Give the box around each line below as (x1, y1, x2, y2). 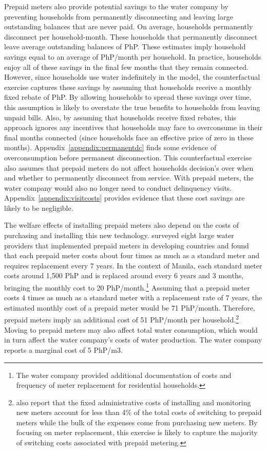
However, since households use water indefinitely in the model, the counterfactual (4, 71, 260, 82)
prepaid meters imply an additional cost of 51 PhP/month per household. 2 (4, 313, 239, 325)
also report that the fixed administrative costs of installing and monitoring (16, 396, 251, 407)
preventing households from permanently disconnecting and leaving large (4, 11, 233, 22)
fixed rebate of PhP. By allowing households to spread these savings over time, (4, 92, 252, 102)
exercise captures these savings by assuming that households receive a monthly (4, 81, 252, 92)
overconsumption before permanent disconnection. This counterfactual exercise (4, 152, 252, 163)
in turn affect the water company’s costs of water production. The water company (4, 334, 262, 345)
